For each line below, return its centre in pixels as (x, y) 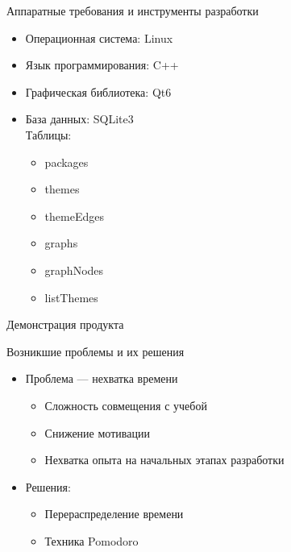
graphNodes (74, 270)
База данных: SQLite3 (79, 119)
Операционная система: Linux (99, 37)
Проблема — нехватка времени (102, 378)
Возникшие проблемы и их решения (96, 351)
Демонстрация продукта (65, 324)
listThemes (71, 297)
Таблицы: (48, 134)
